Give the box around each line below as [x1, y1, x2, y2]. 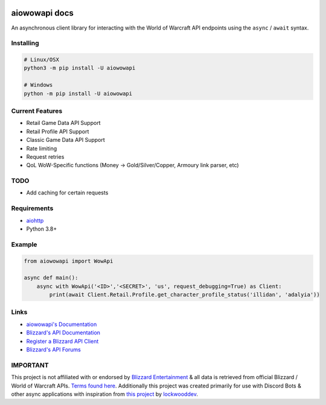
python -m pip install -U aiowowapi [24, 90, 133, 97]
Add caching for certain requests [26, 189, 109, 196]
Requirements [11, 204, 54, 212]
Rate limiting [26, 145, 57, 152]
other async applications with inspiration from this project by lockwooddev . [11, 390, 199, 398]
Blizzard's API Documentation [26, 329, 101, 336]
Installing [11, 39, 39, 48]
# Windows [24, 81, 53, 89]
